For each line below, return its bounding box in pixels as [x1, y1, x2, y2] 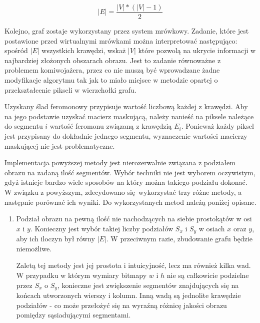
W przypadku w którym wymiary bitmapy [16, 269, 147, 280]
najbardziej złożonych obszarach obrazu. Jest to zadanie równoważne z [4, 55, 221, 65]
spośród [4, 45, 28, 56]
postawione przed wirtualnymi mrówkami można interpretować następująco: [4, 35, 237, 46]
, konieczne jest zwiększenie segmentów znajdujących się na [57, 279, 239, 290]
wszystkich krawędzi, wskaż [41, 45, 126, 56]
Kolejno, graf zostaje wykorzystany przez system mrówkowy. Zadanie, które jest [4, 26, 249, 36]
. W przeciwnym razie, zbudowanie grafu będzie [106, 233, 252, 244]
